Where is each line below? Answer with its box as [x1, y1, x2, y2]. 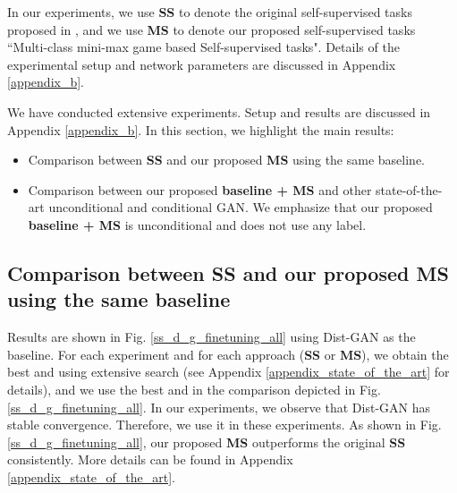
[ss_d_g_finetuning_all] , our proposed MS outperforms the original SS [7, 432, 406, 451]
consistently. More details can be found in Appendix [7, 450, 293, 469]
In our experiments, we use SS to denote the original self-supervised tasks [7, 3, 412, 21]
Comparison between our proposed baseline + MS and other [28, 180, 372, 199]
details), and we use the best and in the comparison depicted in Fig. [7, 379, 381, 398]
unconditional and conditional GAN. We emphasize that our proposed [48, 198, 433, 217]
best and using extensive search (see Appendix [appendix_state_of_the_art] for [7, 362, 450, 381]
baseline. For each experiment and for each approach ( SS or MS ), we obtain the [7, 344, 449, 363]
